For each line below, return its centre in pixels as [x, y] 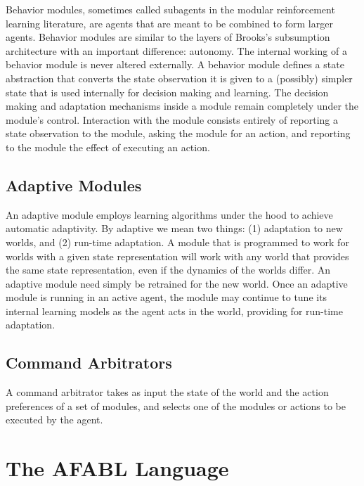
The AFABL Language [117, 468]
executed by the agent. [54, 420]
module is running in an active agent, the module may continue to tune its [167, 297]
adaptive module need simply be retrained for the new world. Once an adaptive [177, 283]
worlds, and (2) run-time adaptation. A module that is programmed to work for [177, 242]
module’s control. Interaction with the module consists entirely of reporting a [172, 119]
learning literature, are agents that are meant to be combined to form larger [169, 23]
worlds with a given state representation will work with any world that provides [177, 256]
